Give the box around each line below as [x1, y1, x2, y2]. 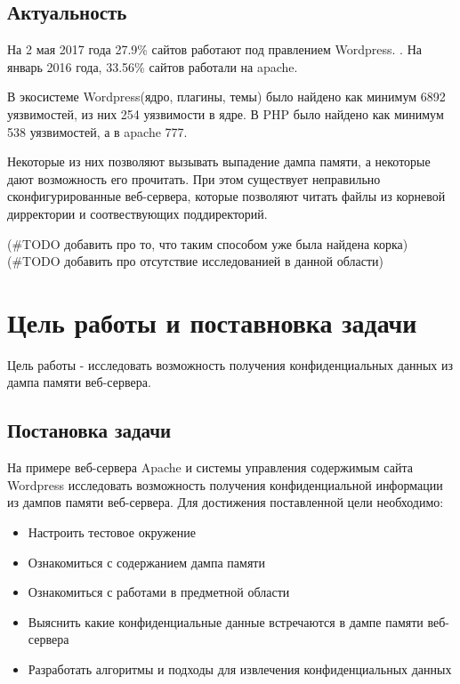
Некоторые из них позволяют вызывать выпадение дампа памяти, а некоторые [7, 152, 431, 171]
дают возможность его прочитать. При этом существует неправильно [7, 169, 381, 188]
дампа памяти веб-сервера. [7, 373, 151, 391]
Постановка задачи [7, 416, 172, 444]
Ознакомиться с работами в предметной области [28, 583, 290, 601]
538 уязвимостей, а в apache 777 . [7, 122, 188, 141]
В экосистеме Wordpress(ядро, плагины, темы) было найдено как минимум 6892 [7, 87, 446, 106]
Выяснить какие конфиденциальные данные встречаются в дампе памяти [28, 612, 424, 631]
